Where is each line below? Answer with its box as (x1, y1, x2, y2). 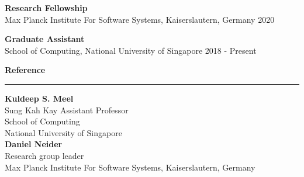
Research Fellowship (5, 2, 88, 13)
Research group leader (5, 149, 84, 161)
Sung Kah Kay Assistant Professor (5, 103, 129, 116)
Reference (5, 64, 46, 76)
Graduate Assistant (5, 33, 85, 45)
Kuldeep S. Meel (5, 92, 74, 104)
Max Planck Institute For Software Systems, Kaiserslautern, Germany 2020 (5, 13, 275, 25)
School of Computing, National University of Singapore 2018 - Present (5, 44, 257, 56)
